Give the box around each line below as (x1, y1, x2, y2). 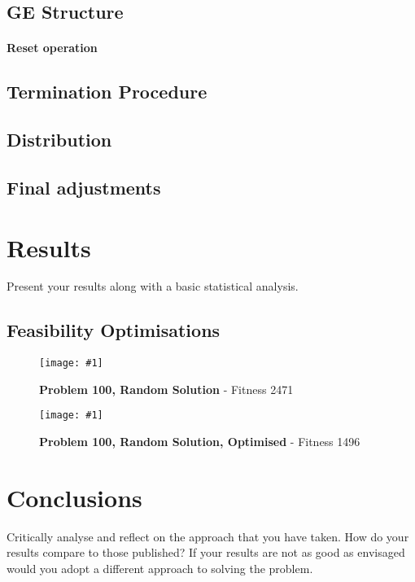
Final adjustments (7, 174, 161, 199)
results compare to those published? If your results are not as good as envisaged (7, 544, 405, 561)
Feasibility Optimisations (7, 317, 221, 343)
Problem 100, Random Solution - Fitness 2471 (39, 380, 294, 397)
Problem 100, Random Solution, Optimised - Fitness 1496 (39, 433, 360, 450)
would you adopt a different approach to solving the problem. (7, 560, 313, 577)
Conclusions (7, 480, 142, 514)
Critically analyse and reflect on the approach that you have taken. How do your (7, 527, 409, 545)
